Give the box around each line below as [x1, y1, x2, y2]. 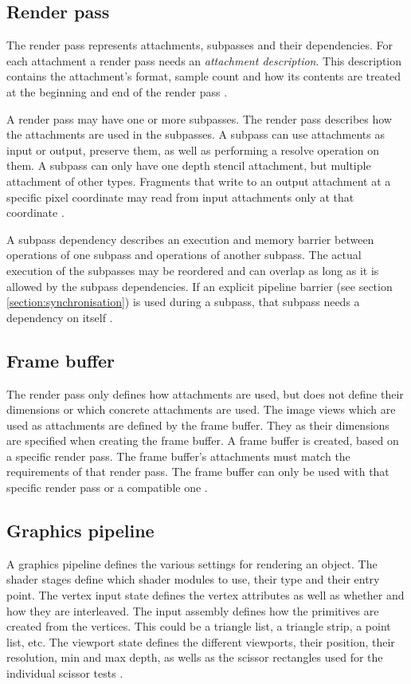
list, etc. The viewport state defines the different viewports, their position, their [6, 633, 395, 650]
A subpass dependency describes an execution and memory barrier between [6, 230, 374, 247]
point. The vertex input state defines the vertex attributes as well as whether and [6, 587, 405, 603]
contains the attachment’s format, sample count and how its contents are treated [6, 68, 401, 85]
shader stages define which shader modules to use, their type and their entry [6, 571, 380, 588]
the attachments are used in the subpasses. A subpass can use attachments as [6, 126, 385, 143]
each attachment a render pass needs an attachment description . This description [6, 52, 402, 69]
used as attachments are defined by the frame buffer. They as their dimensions [6, 416, 389, 433]
